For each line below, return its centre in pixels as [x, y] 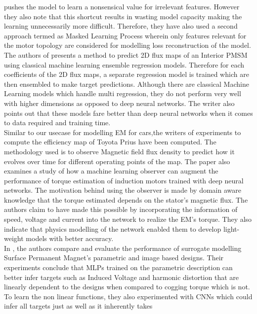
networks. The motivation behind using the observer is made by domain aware [123, 190]
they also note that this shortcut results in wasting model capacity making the [123, 16]
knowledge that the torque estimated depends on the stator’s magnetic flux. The [126, 199]
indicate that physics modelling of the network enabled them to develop [113, 228]
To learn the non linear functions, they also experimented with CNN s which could [128, 296]
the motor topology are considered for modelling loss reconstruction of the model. [128, 45]
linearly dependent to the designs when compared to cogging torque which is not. [127, 287]
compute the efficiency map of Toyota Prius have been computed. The [110, 142]
